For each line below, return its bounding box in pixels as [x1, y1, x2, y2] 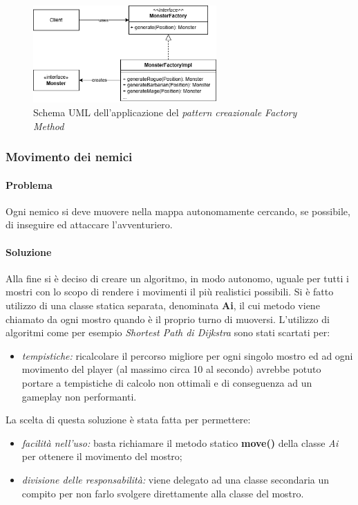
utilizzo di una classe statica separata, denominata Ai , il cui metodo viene [6, 297, 320, 312]
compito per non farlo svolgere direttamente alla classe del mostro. [21, 486, 304, 500]
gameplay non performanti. [21, 389, 137, 403]
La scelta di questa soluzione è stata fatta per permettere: [6, 412, 251, 427]
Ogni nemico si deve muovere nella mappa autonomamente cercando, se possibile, [6, 203, 350, 218]
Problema [6, 177, 53, 192]
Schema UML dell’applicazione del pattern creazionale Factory [33, 104, 297, 119]
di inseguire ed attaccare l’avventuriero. [6, 217, 173, 232]
